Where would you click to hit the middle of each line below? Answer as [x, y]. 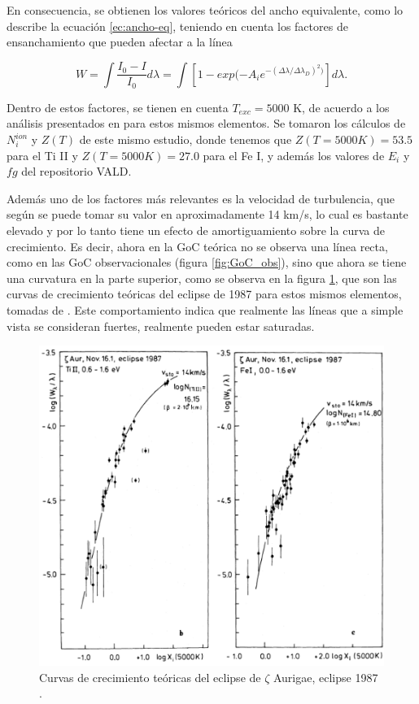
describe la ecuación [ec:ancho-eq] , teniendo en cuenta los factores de [177, 26]
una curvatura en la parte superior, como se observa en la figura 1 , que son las [202, 278]
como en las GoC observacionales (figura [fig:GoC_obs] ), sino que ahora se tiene [207, 262]
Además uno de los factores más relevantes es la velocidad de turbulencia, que [201, 198]
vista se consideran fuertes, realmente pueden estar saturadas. [161, 326]
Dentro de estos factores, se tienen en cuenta [118, 107]
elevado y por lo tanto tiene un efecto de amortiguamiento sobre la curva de [196, 230]
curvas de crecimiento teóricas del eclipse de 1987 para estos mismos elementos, [204, 294]
